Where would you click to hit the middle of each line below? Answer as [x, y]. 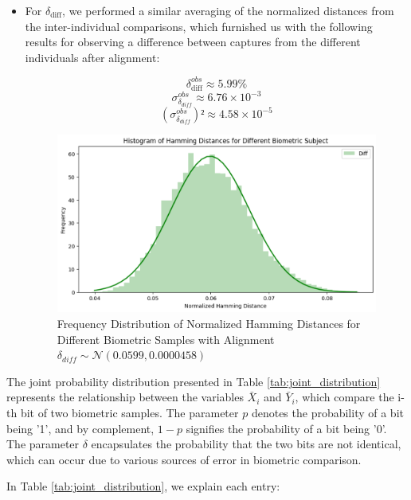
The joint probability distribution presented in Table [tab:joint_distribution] [194, 381]
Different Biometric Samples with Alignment [166, 339]
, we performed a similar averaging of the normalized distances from [228, 10]
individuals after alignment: [92, 57]
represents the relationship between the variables [125, 397]
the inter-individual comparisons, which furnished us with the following [199, 26]
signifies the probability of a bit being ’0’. [286, 428]
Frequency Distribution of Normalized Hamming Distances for [209, 323]
